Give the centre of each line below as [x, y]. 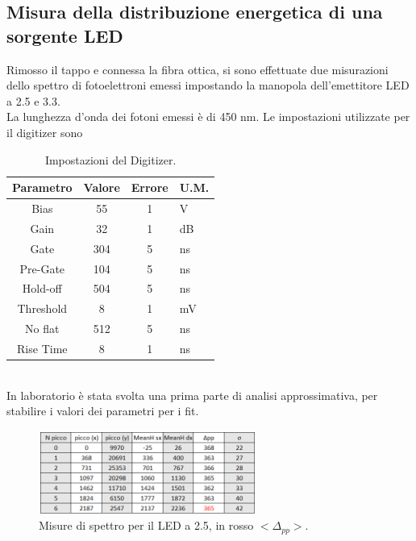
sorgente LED [65, 35]
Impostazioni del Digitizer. [110, 159]
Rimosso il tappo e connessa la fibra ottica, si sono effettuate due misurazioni [198, 69]
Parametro [42, 187]
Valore [102, 187]
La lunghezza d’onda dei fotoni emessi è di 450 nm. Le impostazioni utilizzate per [208, 117]
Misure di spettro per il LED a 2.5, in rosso [146, 525]
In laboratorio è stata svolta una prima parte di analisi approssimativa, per [192, 395]
